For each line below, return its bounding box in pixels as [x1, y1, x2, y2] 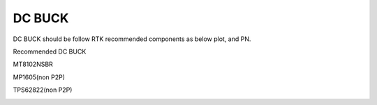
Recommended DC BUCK [13, 47, 87, 56]
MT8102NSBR [13, 60, 54, 69]
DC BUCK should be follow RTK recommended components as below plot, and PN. [13, 35, 251, 43]
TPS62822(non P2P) [13, 86, 73, 94]
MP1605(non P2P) [13, 73, 66, 81]
